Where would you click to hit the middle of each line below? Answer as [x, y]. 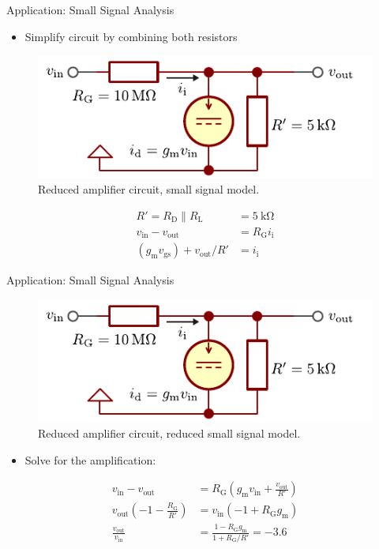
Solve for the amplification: [90, 459]
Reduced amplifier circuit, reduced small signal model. [169, 432]
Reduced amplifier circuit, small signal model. [149, 189]
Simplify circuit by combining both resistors [131, 36]
